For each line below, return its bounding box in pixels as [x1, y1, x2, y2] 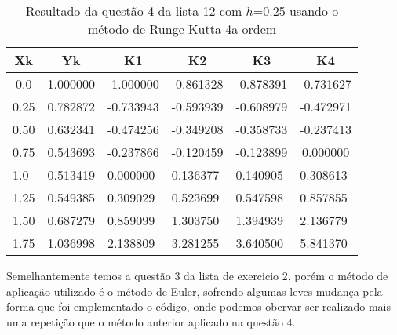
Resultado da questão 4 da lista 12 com [25, 2, 242, 20]
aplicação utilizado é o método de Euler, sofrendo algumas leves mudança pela [6, 282, 383, 299]
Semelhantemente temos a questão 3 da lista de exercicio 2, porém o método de [6, 268, 388, 283]
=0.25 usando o [253, 2, 339, 20]
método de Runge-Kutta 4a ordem [87, 20, 277, 38]
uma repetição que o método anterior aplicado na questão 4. [6, 313, 296, 330]
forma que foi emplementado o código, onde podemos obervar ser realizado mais [6, 298, 392, 315]
